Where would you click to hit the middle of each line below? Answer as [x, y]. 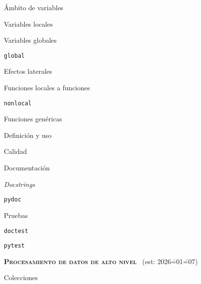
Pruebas [16, 215]
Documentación [27, 168]
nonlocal [18, 103]
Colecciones [21, 277]
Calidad [15, 151]
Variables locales [28, 24]
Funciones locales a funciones [47, 88]
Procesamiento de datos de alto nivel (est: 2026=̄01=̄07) [101, 261]
